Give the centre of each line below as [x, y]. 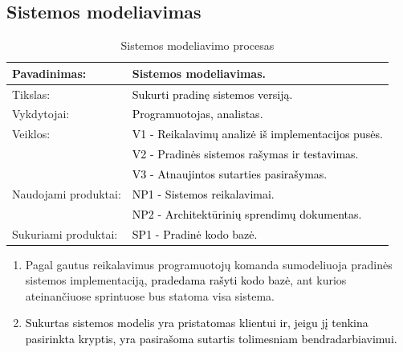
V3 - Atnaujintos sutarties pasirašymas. [230, 174]
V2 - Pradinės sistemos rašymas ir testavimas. [245, 154]
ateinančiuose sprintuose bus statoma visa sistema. [150, 295]
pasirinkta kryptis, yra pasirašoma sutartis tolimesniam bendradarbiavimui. [211, 339]
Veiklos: [31, 134]
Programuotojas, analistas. [197, 114]
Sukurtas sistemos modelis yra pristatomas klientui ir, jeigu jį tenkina [197, 323]
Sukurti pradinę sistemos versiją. [212, 94]
